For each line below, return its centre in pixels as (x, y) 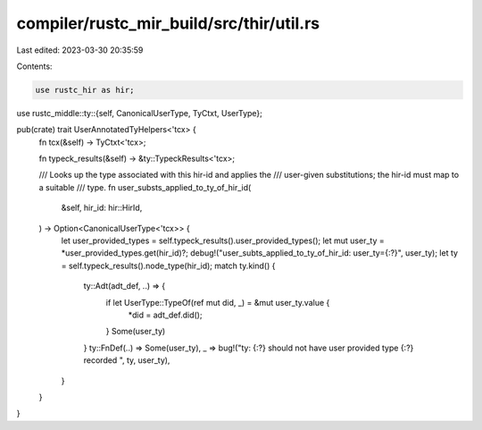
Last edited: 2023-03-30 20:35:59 (80, 50)
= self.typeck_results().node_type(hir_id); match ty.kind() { (168, 266)
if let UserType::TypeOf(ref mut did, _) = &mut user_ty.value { (218, 302)
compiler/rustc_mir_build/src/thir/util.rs (168, 23)
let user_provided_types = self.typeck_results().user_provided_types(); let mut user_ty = (223, 240)
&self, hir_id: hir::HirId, (102, 208)
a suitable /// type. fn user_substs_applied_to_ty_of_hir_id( (145, 187)
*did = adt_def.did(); (165, 315)
